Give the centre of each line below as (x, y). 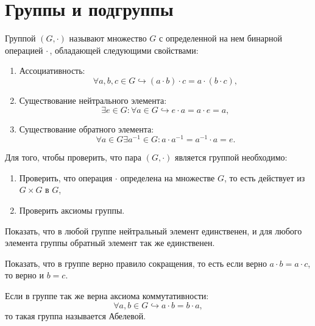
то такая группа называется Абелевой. (76, 315)
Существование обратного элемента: (87, 129)
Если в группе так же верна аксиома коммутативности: (107, 295)
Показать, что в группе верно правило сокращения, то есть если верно (136, 263)
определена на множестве (168, 177)
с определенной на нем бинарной (221, 38)
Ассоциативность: (52, 71)
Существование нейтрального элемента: (93, 100)
